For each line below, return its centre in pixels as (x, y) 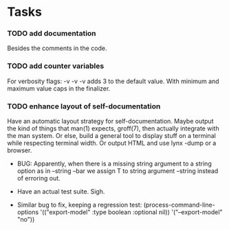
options (28, 212)
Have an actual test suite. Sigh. (61, 192)
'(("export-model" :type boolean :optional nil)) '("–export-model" (131, 212)
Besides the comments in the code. (57, 48)
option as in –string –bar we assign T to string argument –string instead (118, 171)
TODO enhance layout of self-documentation (84, 106)
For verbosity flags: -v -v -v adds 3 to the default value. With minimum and (113, 81)
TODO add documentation (52, 34)
